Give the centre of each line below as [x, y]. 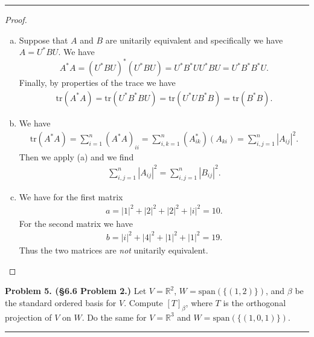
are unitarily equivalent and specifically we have [194, 40]
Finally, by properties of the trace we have [97, 83]
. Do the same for [114, 317]
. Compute [143, 302]
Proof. [16, 19]
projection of [28, 317]
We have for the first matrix [71, 196]
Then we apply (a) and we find [76, 156]
